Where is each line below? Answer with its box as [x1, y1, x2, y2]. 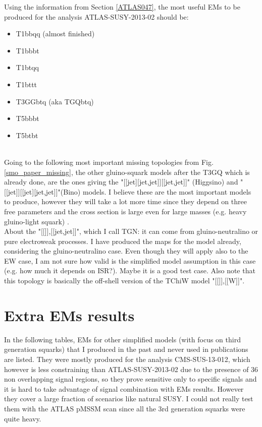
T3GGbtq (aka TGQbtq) [16, 96, 94, 106]
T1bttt [16, 79, 37, 89]
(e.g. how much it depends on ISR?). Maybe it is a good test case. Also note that [4, 265, 255, 276]
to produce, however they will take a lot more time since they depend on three [4, 196, 247, 207]
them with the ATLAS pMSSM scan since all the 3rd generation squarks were [4, 403, 245, 413]
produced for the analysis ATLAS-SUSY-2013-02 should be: [4, 11, 189, 22]
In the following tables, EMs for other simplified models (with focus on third [4, 334, 241, 344]
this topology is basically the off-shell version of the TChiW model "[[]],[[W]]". [4, 275, 245, 286]
